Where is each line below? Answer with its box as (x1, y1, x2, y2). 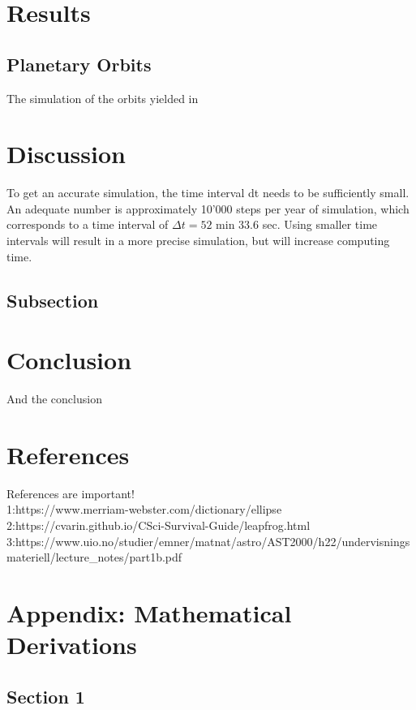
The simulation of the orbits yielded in (6, 89, 199, 106)
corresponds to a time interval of (6, 216, 169, 233)
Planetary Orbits (6, 51, 152, 76)
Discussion (6, 137, 126, 170)
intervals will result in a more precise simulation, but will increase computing (6, 232, 390, 249)
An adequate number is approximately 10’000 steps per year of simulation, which (6, 200, 410, 217)
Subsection (6, 287, 99, 312)
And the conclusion (6, 390, 102, 407)
